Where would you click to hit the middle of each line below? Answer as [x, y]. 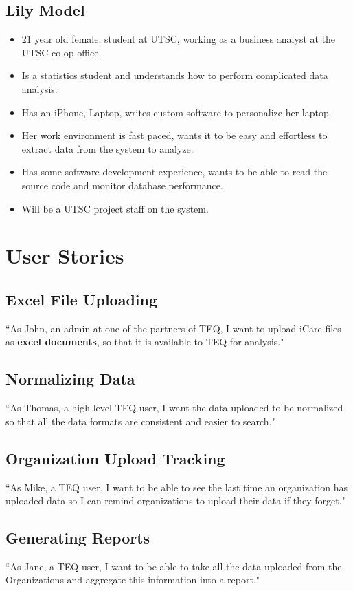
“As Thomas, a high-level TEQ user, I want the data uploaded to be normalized [174, 408]
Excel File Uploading [82, 299]
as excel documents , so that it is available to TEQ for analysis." [145, 342]
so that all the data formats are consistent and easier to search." [140, 421]
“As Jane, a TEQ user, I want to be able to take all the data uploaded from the [174, 566]
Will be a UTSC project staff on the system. [115, 208]
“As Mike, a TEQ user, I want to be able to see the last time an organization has [176, 487]
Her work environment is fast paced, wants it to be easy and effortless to [174, 135]
